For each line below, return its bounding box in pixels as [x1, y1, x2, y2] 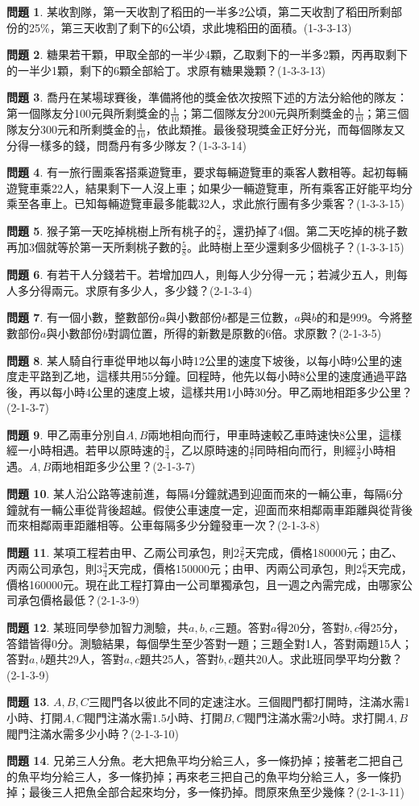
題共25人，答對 [139, 650, 219, 667]
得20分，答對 [276, 619, 345, 636]
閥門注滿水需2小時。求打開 [244, 708, 386, 725]
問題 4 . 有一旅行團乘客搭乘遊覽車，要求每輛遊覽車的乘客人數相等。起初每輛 [6, 164, 408, 181]
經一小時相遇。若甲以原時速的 [6, 442, 164, 459]
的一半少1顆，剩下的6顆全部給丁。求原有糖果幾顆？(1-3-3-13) [6, 61, 326, 78]
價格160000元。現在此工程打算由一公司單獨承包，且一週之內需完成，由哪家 [6, 575, 401, 592]
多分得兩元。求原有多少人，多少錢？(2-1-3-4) [17, 281, 252, 298]
